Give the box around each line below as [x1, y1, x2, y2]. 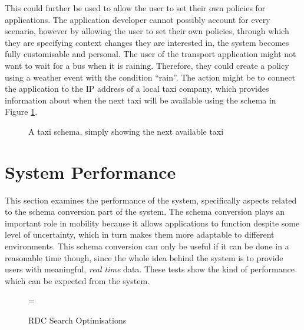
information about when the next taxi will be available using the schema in [5, 94, 276, 106]
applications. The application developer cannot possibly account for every [5, 13, 270, 25]
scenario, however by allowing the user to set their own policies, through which [5, 25, 289, 37]
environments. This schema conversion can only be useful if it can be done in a [5, 240, 289, 252]
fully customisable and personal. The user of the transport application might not [5, 48, 296, 60]
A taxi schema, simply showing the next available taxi [28, 125, 224, 137]
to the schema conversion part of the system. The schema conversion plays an [5, 205, 285, 218]
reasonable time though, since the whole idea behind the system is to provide [5, 251, 283, 264]
